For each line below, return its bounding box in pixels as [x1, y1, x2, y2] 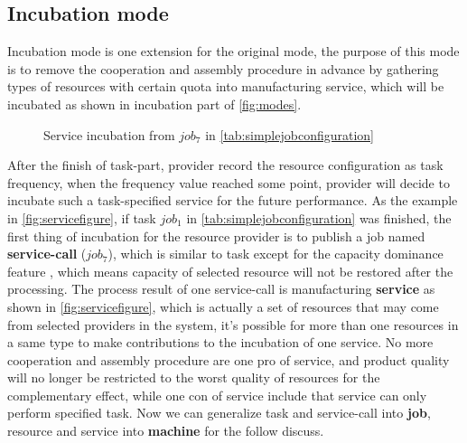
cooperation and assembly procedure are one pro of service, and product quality [7, 350, 450, 369]
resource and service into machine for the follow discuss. [7, 421, 324, 440]
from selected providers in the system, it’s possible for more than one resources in [7, 315, 459, 334]
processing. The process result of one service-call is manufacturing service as [7, 279, 435, 298]
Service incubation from [43, 125, 175, 144]
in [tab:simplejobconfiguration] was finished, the [186, 208, 452, 227]
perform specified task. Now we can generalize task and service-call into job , [7, 403, 431, 422]
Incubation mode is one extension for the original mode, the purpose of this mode [7, 42, 460, 61]
